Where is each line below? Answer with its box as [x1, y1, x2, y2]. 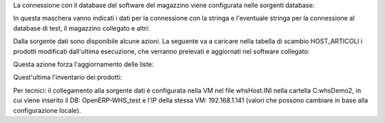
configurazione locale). [13, 106, 81, 114]
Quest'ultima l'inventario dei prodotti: [13, 73, 123, 82]
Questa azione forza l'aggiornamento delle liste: [13, 60, 154, 68]
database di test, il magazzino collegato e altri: [13, 23, 150, 32]
